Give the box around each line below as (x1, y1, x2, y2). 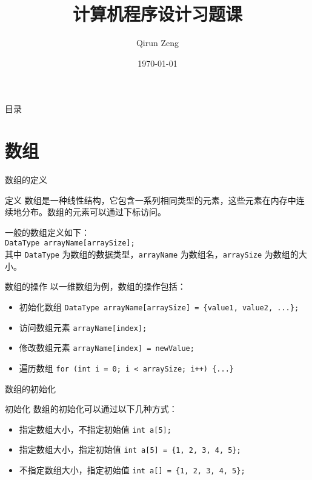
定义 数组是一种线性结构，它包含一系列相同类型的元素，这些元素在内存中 (5, 193, 296, 206)
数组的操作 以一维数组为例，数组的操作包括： (5, 280, 186, 293)
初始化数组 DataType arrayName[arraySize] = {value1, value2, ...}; (19, 300, 299, 313)
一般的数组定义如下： (5, 225, 90, 238)
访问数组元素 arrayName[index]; (19, 321, 147, 333)
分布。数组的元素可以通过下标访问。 (21, 205, 166, 218)
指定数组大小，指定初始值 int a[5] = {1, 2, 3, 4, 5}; (19, 443, 241, 456)
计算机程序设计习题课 (72, 1, 242, 26)
